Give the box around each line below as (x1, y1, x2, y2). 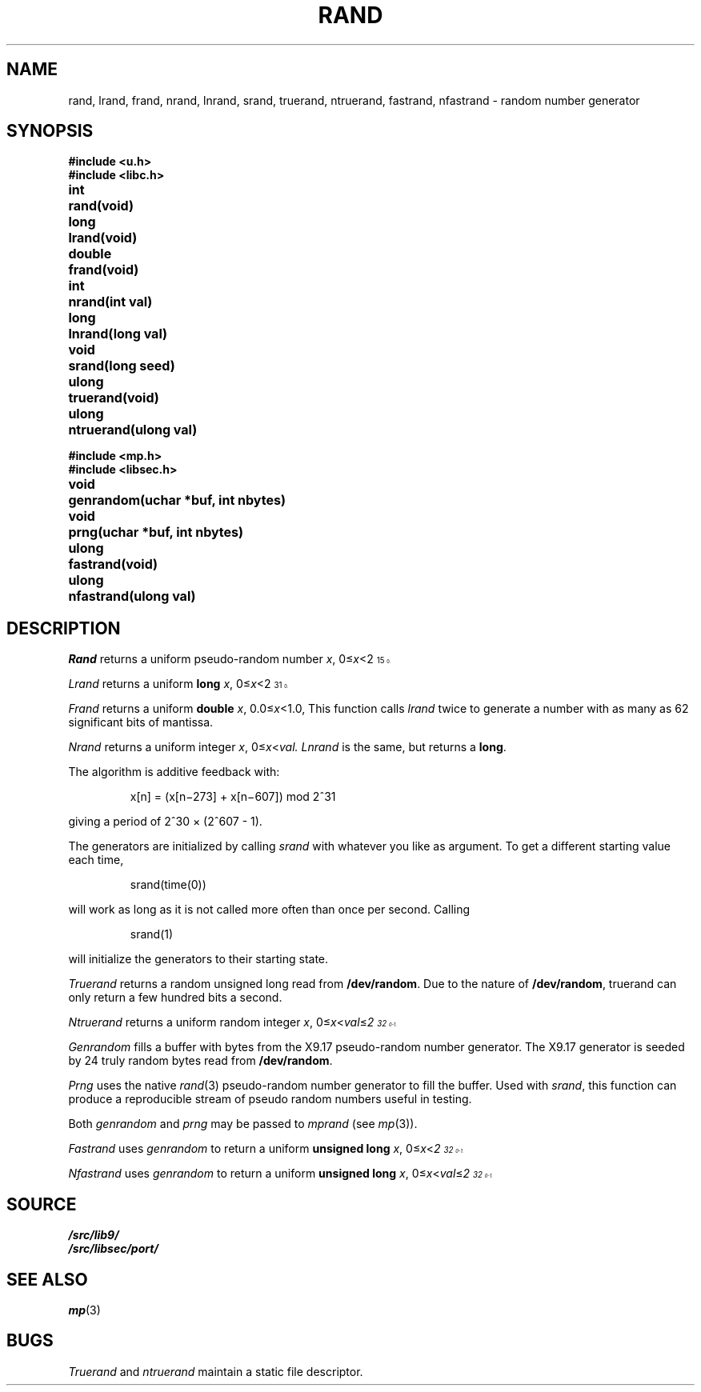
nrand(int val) (68, 294, 153, 310)
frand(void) (68, 262, 139, 278)
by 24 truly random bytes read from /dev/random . (68, 1054, 333, 1068)
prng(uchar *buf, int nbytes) (68, 524, 244, 541)
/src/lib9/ (68, 1228, 119, 1242)
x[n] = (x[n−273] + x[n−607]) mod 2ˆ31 (130, 790, 336, 804)
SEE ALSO (6, 1269, 88, 1290)
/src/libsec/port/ (68, 1242, 158, 1256)
